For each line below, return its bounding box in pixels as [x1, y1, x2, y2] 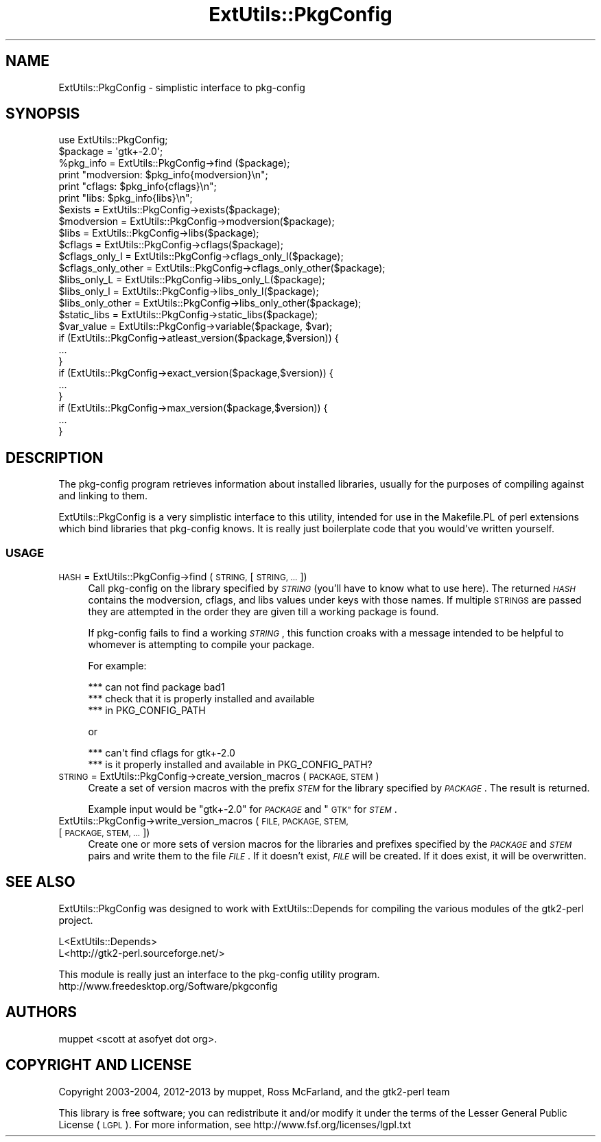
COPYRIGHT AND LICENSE [5, 1056, 192, 1074]
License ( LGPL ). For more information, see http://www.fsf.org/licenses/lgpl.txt [58, 1118, 411, 1130]
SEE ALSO [5, 873, 75, 891]
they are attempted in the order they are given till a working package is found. [88, 606, 439, 618]
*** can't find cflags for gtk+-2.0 [88, 747, 235, 759]
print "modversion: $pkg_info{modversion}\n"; [58, 169, 268, 181]
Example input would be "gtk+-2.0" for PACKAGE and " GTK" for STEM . [88, 803, 397, 816]
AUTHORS [5, 1003, 78, 1021]
